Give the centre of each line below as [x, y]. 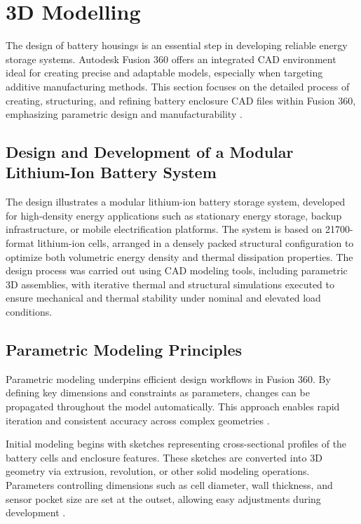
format [20, 243]
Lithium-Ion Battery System [111, 172]
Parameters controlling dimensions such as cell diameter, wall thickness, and [169, 484]
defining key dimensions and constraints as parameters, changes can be [158, 392]
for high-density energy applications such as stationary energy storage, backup [174, 215]
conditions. [29, 312]
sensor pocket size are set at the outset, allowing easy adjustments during [163, 498]
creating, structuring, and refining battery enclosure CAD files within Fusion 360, [181, 100]
